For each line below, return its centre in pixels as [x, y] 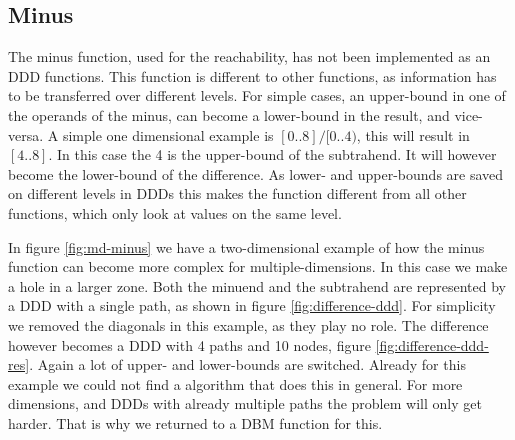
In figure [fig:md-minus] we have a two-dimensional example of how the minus [246, 246]
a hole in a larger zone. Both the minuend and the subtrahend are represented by [257, 285]
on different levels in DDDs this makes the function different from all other [237, 193]
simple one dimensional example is [168, 134]
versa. [26, 134]
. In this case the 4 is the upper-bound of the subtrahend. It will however [272, 154]
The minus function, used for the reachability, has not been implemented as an [249, 56]
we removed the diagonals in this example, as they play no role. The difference [248, 324]
